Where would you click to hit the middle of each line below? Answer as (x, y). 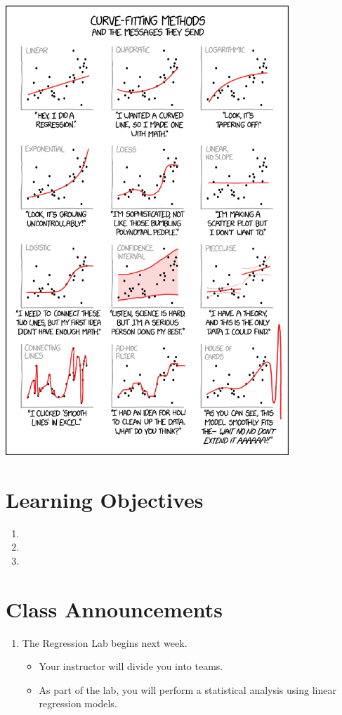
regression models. (78, 703)
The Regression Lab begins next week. (105, 642)
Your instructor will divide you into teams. (131, 666)
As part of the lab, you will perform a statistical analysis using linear (188, 689)
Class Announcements (114, 609)
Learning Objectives (105, 499)
